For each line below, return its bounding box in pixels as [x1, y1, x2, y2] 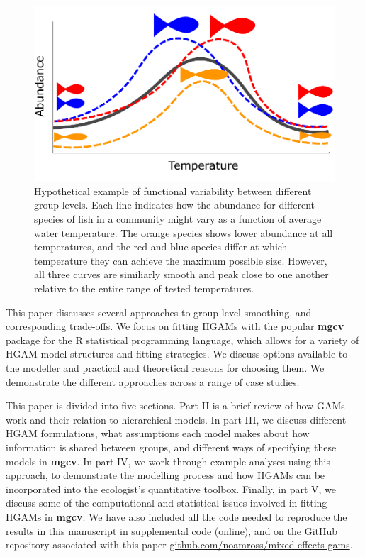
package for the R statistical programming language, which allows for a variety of [6, 332, 359, 347]
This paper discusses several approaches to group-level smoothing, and [6, 304, 312, 319]
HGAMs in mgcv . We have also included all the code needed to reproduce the [6, 509, 347, 524]
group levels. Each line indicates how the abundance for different [34, 197, 315, 212]
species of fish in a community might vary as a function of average [34, 211, 322, 226]
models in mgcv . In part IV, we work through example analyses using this [6, 453, 331, 468]
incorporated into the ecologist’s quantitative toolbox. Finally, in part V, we [6, 481, 337, 496]
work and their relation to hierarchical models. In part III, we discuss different [6, 412, 347, 426]
